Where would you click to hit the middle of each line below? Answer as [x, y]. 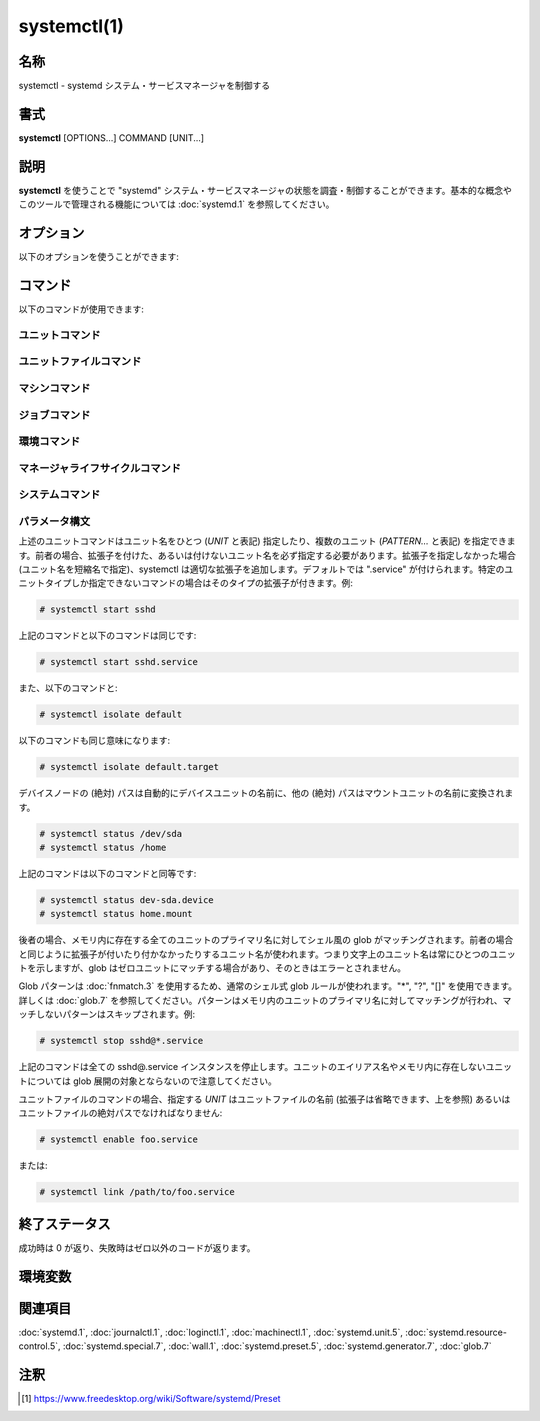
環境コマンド [49, 442]
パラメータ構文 [54, 521]
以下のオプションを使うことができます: [99, 257]
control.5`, [39, 1346]
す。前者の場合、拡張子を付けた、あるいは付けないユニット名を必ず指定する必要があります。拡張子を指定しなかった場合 [267, 555]
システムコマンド [59, 495]
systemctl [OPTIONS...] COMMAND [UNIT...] [111, 137]
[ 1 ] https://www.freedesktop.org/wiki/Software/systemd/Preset [151, 1399]
